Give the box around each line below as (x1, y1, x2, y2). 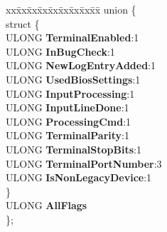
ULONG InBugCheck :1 (6, 44, 115, 59)
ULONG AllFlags (6, 198, 87, 213)
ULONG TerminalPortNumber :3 (6, 156, 162, 171)
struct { (6, 16, 40, 31)
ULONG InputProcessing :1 (6, 86, 135, 101)
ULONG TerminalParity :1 (6, 128, 129, 143)
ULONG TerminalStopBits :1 (6, 141, 141, 156)
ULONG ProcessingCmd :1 (6, 114, 131, 128)
